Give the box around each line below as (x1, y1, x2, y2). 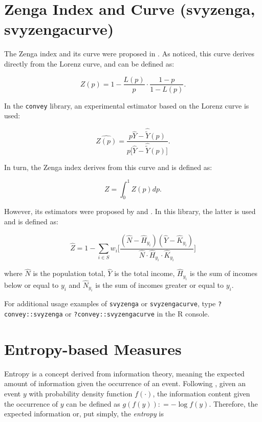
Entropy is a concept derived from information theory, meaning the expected (4, 368, 245, 378)
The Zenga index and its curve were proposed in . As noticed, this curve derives (4, 48, 254, 59)
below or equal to (4, 280, 59, 290)
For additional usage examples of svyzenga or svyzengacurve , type (4, 298, 216, 309)
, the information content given (152, 388, 250, 399)
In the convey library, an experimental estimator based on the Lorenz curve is (4, 100, 249, 111)
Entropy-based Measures (4, 338, 182, 359)
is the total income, (114, 268, 175, 279)
